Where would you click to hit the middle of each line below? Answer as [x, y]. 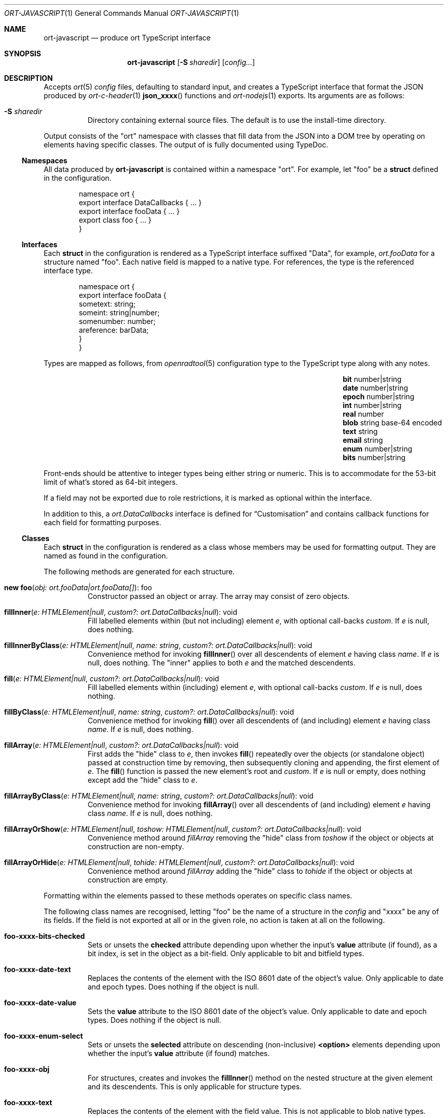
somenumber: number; [117, 321]
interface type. [68, 271]
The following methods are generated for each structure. [139, 572]
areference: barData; [114, 330]
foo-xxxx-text [28, 1102]
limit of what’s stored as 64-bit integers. [111, 482]
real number [363, 414]
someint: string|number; [119, 313]
